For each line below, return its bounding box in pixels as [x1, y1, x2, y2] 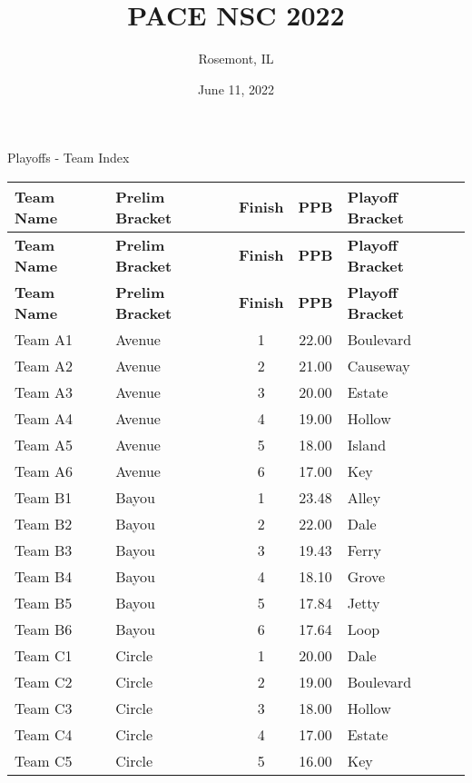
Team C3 [15, 697, 73, 719]
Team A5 [15, 433, 73, 455]
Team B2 [15, 512, 73, 534]
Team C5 [15, 749, 73, 771]
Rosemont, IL [198, 49, 274, 68]
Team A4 [15, 407, 73, 429]
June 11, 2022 [197, 79, 275, 98]
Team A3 [15, 381, 73, 402]
